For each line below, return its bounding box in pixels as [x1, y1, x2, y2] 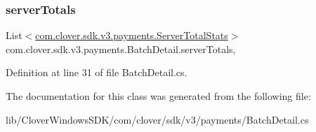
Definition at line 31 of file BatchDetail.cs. [6, 65, 187, 80]
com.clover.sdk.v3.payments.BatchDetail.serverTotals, [6, 41, 236, 56]
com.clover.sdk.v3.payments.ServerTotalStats [35, 28, 228, 43]
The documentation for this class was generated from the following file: [6, 89, 311, 103]
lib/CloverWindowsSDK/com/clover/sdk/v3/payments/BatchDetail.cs [6, 112, 309, 126]
